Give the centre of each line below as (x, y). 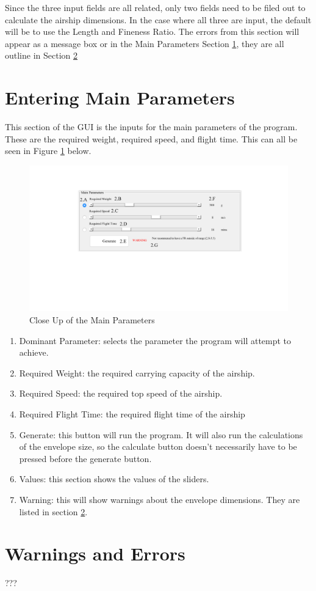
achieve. (34, 352)
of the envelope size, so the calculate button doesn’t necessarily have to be (158, 446)
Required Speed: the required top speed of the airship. (121, 393)
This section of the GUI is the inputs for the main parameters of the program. (151, 127)
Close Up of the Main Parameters (92, 319)
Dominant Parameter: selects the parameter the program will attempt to (155, 340)
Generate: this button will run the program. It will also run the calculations (161, 434)
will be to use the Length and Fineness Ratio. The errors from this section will (152, 31)
